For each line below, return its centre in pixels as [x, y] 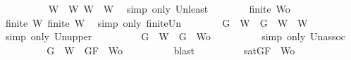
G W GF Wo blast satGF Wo [171, 50]
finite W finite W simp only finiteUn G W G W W [156, 22]
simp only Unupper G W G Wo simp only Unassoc [175, 36]
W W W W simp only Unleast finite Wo [169, 8]
